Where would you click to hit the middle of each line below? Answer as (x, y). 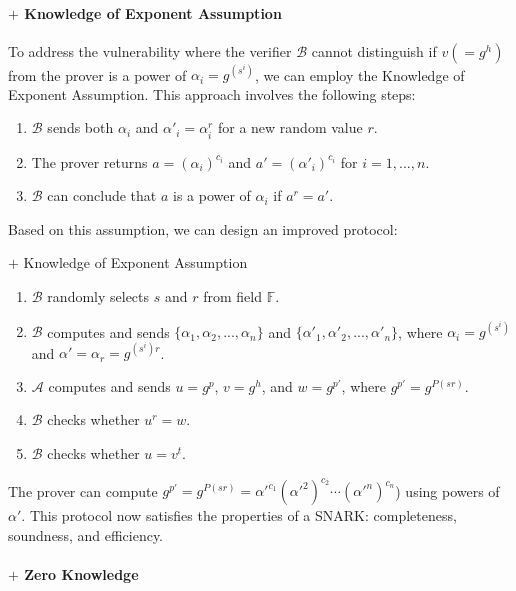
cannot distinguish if (374, 50)
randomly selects (98, 296)
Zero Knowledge (81, 573)
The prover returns (89, 161)
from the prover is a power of (97, 74)
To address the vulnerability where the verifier (150, 50)
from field (232, 296)
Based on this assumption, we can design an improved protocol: (203, 228)
